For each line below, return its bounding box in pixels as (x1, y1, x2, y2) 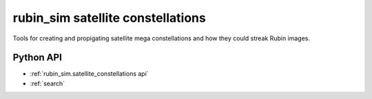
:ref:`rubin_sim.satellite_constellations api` (30, 70, 149, 78)
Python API (12, 52, 62, 63)
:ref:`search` (30, 79, 65, 87)
